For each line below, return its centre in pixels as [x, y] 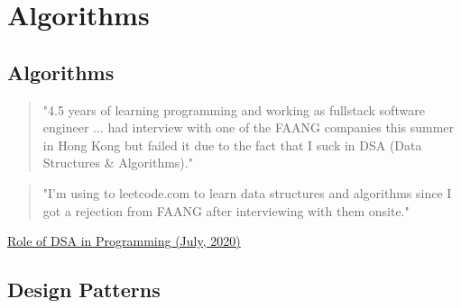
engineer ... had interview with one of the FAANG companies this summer [249, 127]
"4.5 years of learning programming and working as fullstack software [234, 109]
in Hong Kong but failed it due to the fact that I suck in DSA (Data [232, 145]
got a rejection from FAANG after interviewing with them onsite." [226, 210]
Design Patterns [84, 290]
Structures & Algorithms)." [118, 163]
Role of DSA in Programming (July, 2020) [124, 241]
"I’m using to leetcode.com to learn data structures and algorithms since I [247, 192]
